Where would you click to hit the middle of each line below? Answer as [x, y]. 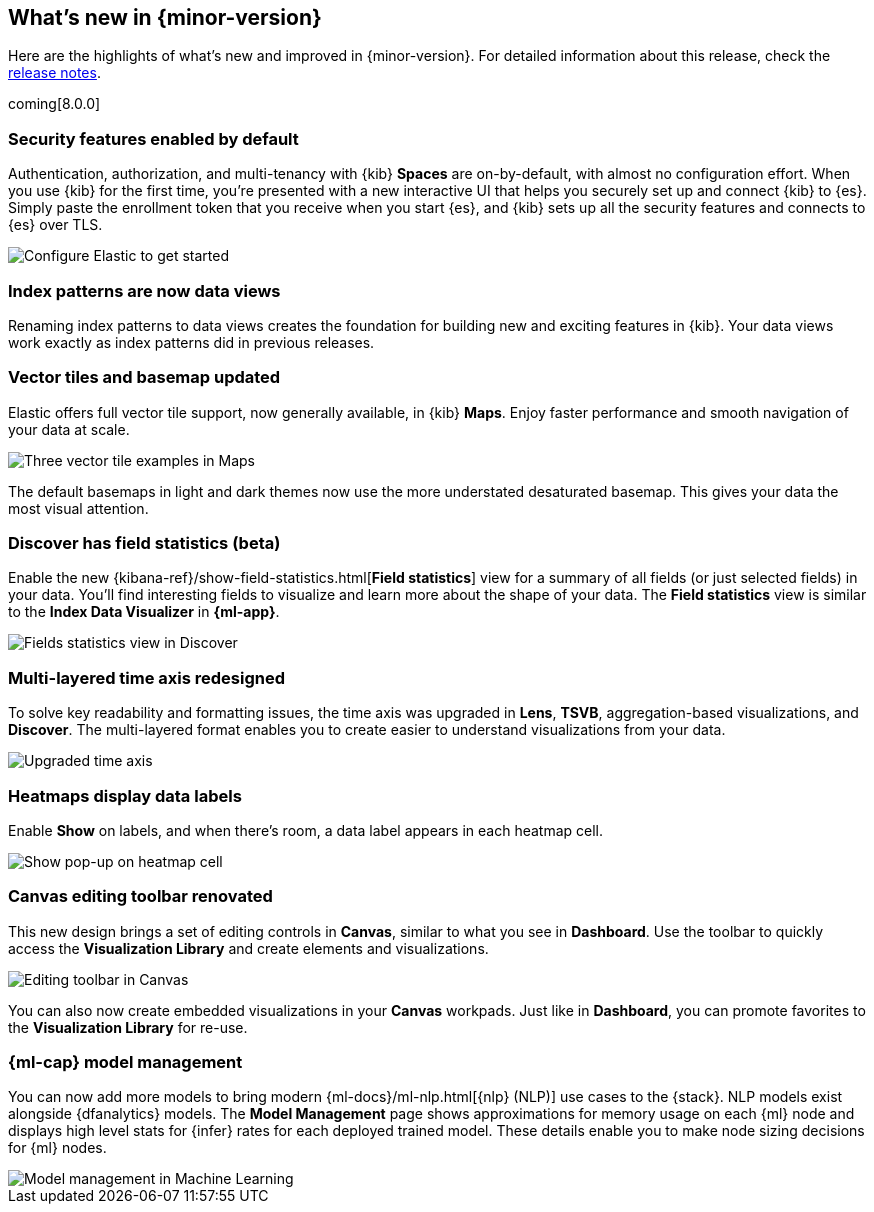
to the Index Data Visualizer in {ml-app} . [144, 612]
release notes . [54, 73]
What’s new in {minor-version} [165, 17]
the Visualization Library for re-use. [128, 1027]
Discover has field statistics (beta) [144, 543]
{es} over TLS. [55, 225]
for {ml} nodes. [57, 1148]
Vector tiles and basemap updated [144, 377]
